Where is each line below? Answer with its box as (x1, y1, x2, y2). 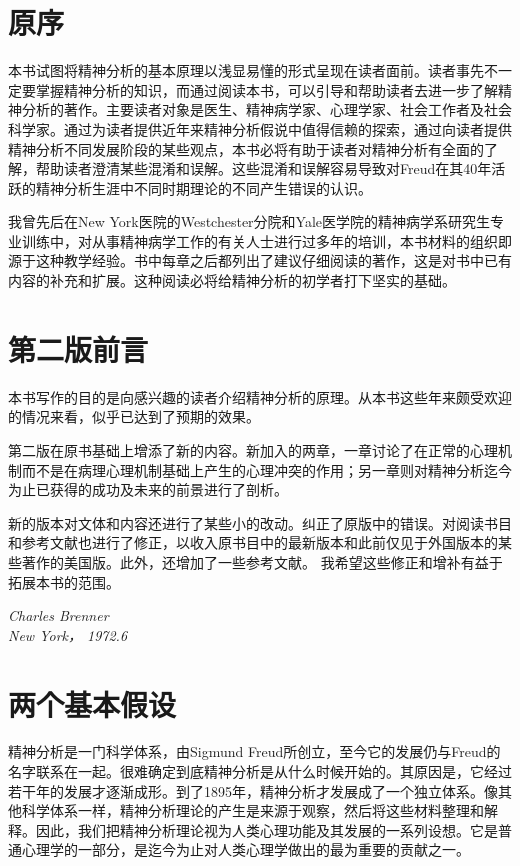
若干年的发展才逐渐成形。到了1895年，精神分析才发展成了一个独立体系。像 (8, 780, 498, 801)
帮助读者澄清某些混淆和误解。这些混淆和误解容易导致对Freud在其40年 (35, 158, 492, 179)
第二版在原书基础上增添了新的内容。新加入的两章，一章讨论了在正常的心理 (8, 439, 498, 460)
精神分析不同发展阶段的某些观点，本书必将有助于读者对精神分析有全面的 (8, 138, 484, 159)
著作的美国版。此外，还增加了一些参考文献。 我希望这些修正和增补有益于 (21, 551, 503, 572)
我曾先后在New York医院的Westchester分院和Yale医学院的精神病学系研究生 (8, 211, 491, 232)
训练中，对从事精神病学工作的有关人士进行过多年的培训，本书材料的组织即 (21, 230, 512, 251)
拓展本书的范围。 (8, 571, 120, 592)
